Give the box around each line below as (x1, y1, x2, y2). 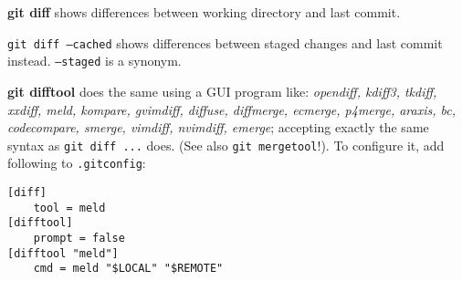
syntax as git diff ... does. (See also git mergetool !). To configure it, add (7, 135, 445, 154)
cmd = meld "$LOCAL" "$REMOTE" (33, 262, 224, 276)
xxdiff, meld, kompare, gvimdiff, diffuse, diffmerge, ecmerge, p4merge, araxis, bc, (7, 99, 456, 119)
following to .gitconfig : (7, 153, 146, 172)
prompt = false (33, 231, 125, 245)
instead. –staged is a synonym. (7, 51, 182, 70)
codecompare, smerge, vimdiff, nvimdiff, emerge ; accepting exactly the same (7, 118, 429, 137)
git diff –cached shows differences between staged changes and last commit (7, 33, 443, 52)
